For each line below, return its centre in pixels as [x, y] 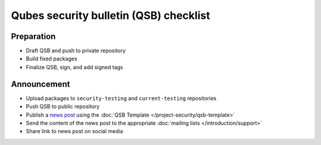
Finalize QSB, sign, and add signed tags [75, 67]
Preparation [33, 36]
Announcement [41, 84]
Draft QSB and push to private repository [76, 51]
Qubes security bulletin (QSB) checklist [111, 15]
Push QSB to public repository [63, 107]
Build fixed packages [51, 59]
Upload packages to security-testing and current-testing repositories [121, 98]
